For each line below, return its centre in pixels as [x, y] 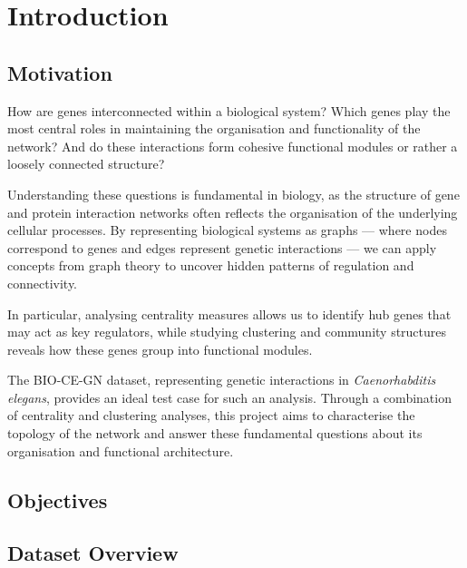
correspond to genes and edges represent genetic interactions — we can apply [222, 247]
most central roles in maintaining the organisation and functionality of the [214, 128]
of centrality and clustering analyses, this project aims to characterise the [211, 415]
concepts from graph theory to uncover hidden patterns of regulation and [211, 265]
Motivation [60, 72]
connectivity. [43, 283]
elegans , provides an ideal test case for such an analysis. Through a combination [229, 397]
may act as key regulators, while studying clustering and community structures [227, 332]
